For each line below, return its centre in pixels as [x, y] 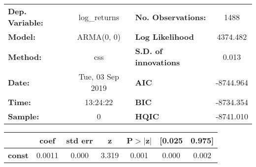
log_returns [99, 17]
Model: [22, 37]
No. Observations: [171, 17]
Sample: [24, 116]
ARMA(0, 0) [99, 37]
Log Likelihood [164, 37]
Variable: [26, 22]
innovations [158, 62]
